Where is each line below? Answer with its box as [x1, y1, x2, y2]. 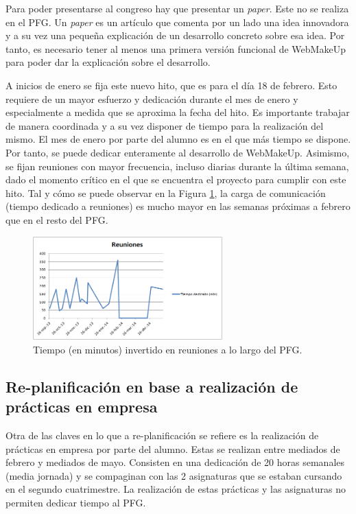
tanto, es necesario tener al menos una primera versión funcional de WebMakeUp [5, 41, 346, 56]
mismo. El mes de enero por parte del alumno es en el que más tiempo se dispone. [5, 132, 351, 146]
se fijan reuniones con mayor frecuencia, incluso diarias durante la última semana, [5, 159, 349, 173]
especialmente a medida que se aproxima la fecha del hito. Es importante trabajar [5, 105, 350, 119]
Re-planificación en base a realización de [5, 375, 298, 397]
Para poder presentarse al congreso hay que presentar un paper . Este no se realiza [5, 1, 349, 15]
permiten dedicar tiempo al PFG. [5, 495, 146, 509]
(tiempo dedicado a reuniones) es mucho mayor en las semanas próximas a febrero [5, 199, 351, 213]
